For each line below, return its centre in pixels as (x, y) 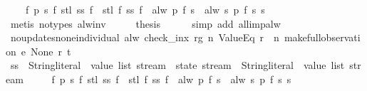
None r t (51, 51)
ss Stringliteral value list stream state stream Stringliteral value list (177, 65)
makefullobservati (322, 37)
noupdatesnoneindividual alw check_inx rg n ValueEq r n (145, 37)
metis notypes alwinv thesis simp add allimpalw (145, 23)
